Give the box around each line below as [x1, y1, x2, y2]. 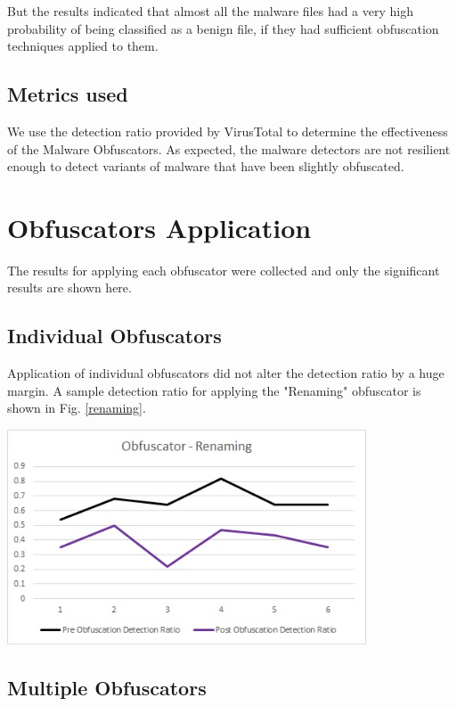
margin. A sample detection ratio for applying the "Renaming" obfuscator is [7, 381, 421, 399]
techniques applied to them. [7, 37, 159, 55]
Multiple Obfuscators [7, 674, 207, 702]
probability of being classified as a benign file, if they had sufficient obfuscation [7, 19, 439, 37]
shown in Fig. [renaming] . [7, 398, 146, 417]
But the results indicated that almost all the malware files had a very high [7, 2, 413, 20]
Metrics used [7, 80, 128, 108]
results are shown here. [7, 278, 132, 297]
